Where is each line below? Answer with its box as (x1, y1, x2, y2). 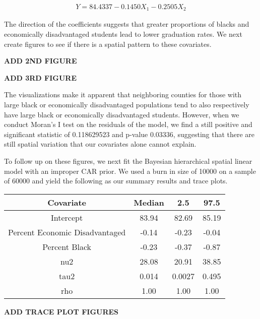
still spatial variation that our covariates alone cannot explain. (4, 139, 197, 149)
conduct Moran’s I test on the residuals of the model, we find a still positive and (4, 119, 252, 130)
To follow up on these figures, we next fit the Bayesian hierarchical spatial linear (4, 156, 252, 166)
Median (134, 196, 164, 208)
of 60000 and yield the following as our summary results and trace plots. (4, 175, 228, 186)
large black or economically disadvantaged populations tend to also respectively (4, 99, 249, 110)
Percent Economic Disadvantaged (8, 226, 126, 238)
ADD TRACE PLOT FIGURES (4, 306, 119, 316)
